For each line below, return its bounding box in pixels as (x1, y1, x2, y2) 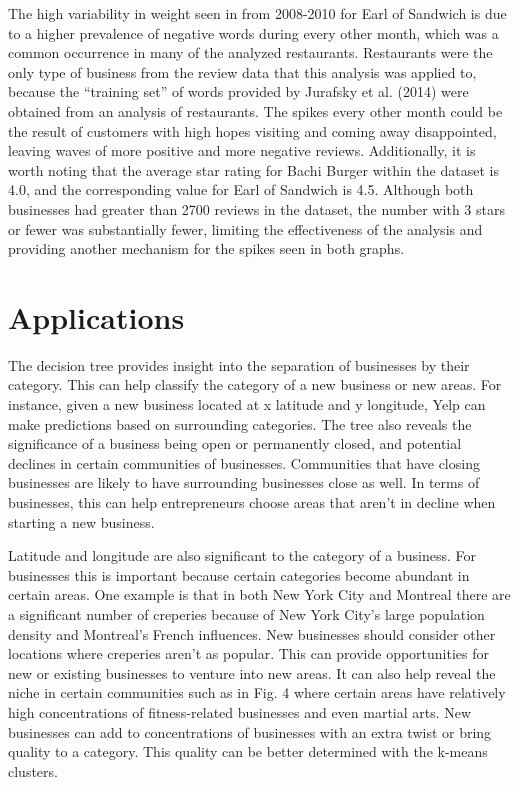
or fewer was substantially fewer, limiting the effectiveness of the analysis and (8, 218, 483, 239)
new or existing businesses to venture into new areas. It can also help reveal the (8, 662, 496, 683)
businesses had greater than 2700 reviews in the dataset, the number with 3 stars (8, 198, 505, 219)
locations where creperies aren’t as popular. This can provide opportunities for (8, 643, 490, 664)
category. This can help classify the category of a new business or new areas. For (8, 374, 502, 395)
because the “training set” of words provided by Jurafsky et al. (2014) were (8, 81, 469, 102)
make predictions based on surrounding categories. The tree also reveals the (8, 413, 472, 434)
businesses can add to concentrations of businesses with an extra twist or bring (8, 721, 492, 742)
